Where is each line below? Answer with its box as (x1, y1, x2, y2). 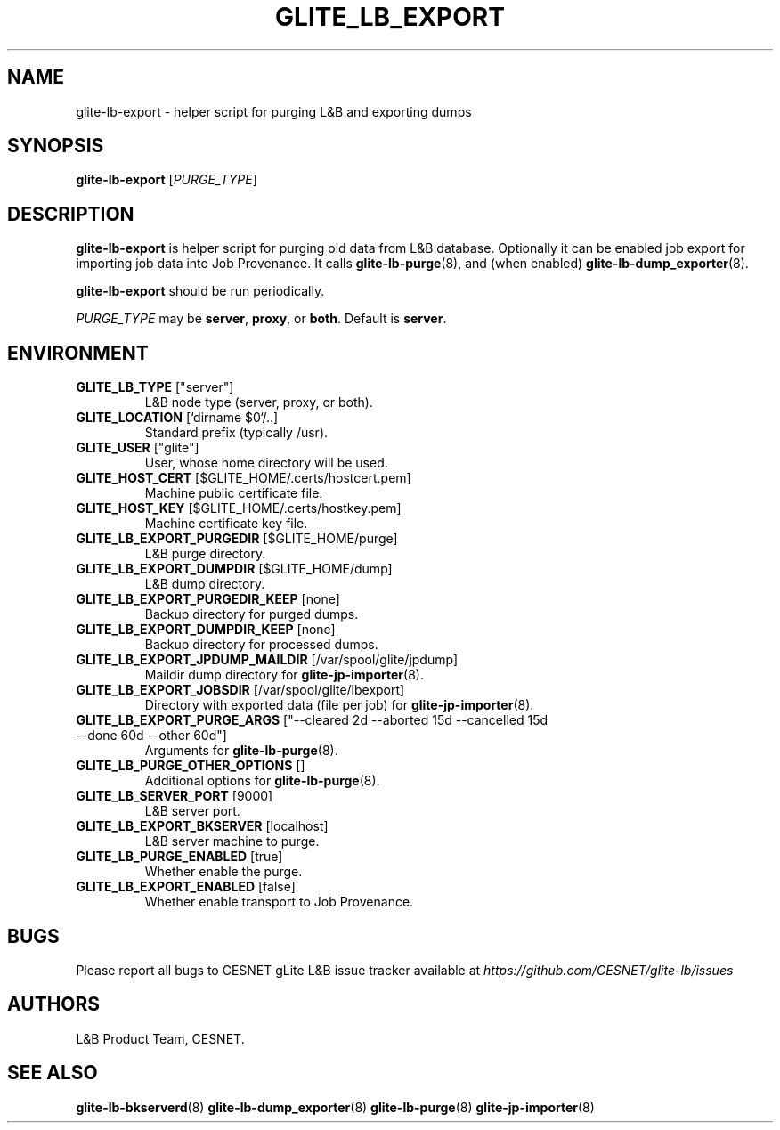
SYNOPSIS (7, 134, 104, 158)
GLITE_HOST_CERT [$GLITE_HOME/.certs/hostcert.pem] (76, 470, 411, 486)
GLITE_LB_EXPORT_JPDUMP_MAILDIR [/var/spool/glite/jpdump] (76, 652, 458, 668)
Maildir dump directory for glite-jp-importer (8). (144, 667, 424, 683)
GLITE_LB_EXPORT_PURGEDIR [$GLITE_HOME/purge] (76, 531, 398, 547)
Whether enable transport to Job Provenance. (144, 894, 414, 910)
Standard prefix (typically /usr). (144, 425, 329, 441)
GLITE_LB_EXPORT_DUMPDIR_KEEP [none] (76, 622, 336, 638)
